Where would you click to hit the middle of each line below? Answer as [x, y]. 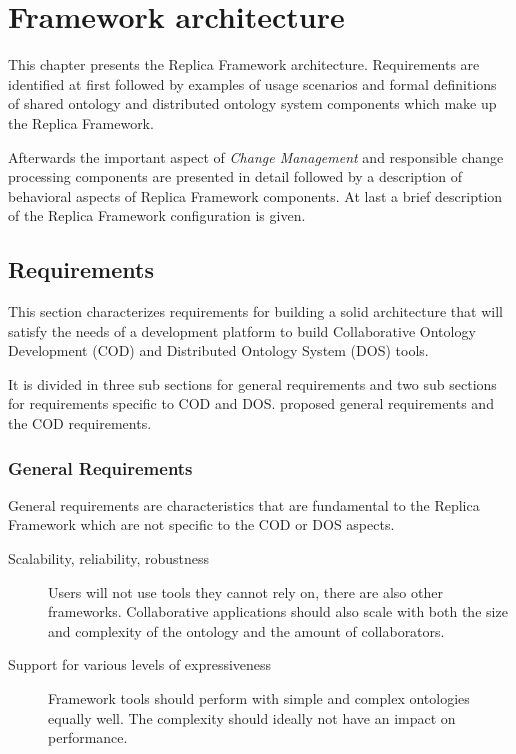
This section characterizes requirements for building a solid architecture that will [255, 311]
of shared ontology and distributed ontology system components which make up [252, 103]
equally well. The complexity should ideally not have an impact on [252, 717]
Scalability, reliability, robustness [109, 558]
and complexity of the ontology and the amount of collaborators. [246, 630]
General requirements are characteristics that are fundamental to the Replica [244, 504]
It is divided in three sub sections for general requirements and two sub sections [252, 383]
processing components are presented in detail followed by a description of [235, 176]
